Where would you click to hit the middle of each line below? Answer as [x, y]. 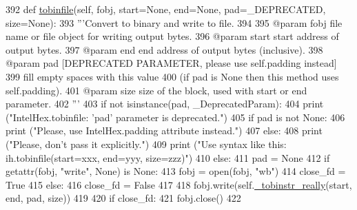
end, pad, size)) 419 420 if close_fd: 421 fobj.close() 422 [123, 198]
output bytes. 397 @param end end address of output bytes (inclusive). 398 [164, 49]
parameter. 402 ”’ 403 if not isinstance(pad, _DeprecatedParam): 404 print [165, 104]
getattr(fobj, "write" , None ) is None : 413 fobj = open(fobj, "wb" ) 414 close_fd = [176, 171]
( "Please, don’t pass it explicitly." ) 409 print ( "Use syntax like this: [146, 144]
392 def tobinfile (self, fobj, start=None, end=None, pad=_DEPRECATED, [166, 9]
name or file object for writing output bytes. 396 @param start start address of [172, 36]
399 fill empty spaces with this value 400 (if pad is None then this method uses [172, 76]
